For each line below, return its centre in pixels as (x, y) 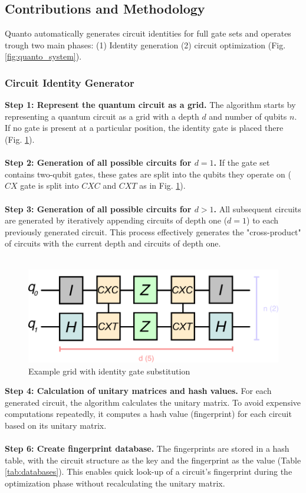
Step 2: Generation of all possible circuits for (98, 162)
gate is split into (50, 185)
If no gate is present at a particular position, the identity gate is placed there (144, 128)
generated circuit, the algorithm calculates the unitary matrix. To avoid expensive (153, 402)
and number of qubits (248, 116)
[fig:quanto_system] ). (43, 56)
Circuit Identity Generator (70, 82)
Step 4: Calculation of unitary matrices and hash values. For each (138, 391)
